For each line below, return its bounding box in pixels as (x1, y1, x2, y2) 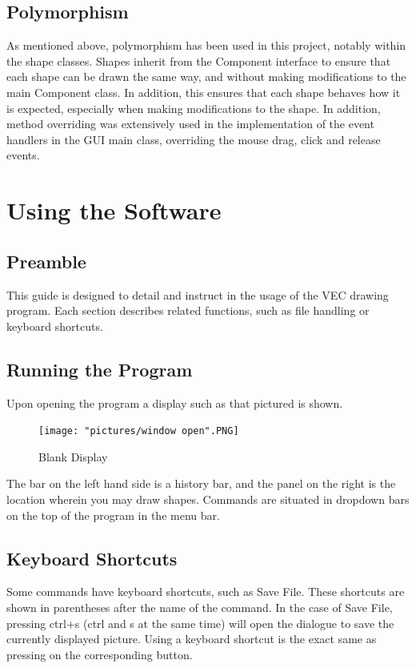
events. (6, 147, 40, 163)
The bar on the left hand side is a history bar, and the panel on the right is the (6, 475, 396, 492)
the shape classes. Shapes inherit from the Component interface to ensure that (6, 52, 391, 69)
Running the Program (6, 356, 193, 381)
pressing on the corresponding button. (6, 646, 193, 662)
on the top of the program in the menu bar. (6, 506, 220, 523)
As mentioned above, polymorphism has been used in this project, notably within (6, 37, 406, 54)
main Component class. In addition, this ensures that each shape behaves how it (6, 83, 401, 100)
